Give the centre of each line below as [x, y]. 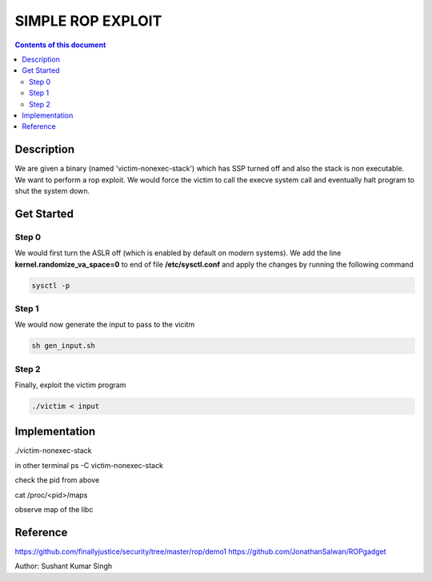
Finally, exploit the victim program [70, 385]
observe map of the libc [54, 509]
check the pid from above [57, 480]
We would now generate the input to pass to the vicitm [105, 325]
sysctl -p [51, 285]
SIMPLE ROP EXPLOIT [88, 21]
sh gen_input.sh [64, 346]
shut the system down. [52, 190]
